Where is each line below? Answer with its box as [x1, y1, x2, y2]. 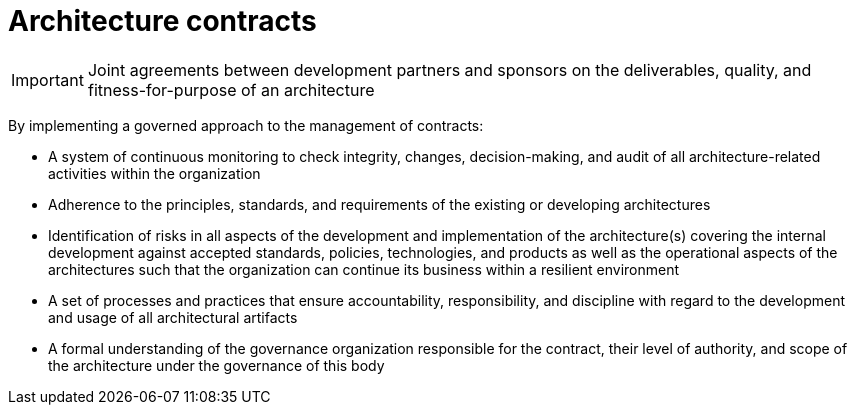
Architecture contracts [8, 4, 317, 38]
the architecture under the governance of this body [48, 356, 385, 374]
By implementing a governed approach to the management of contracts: [8, 116, 484, 134]
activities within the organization [48, 164, 261, 182]
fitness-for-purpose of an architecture [87, 79, 375, 100]
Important [11, 69, 84, 90]
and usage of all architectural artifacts [48, 308, 298, 326]
